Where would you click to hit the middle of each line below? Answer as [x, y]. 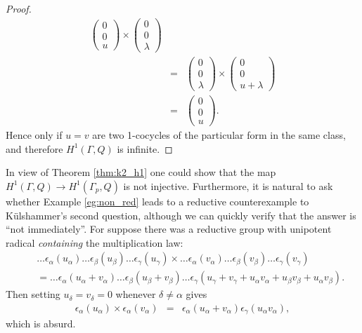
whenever [136, 294]
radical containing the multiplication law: [95, 242]
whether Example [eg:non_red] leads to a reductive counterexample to [157, 201]
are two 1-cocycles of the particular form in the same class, [219, 135]
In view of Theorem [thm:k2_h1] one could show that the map [141, 172]
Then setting [33, 294]
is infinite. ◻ [145, 148]
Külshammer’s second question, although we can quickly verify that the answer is [181, 215]
